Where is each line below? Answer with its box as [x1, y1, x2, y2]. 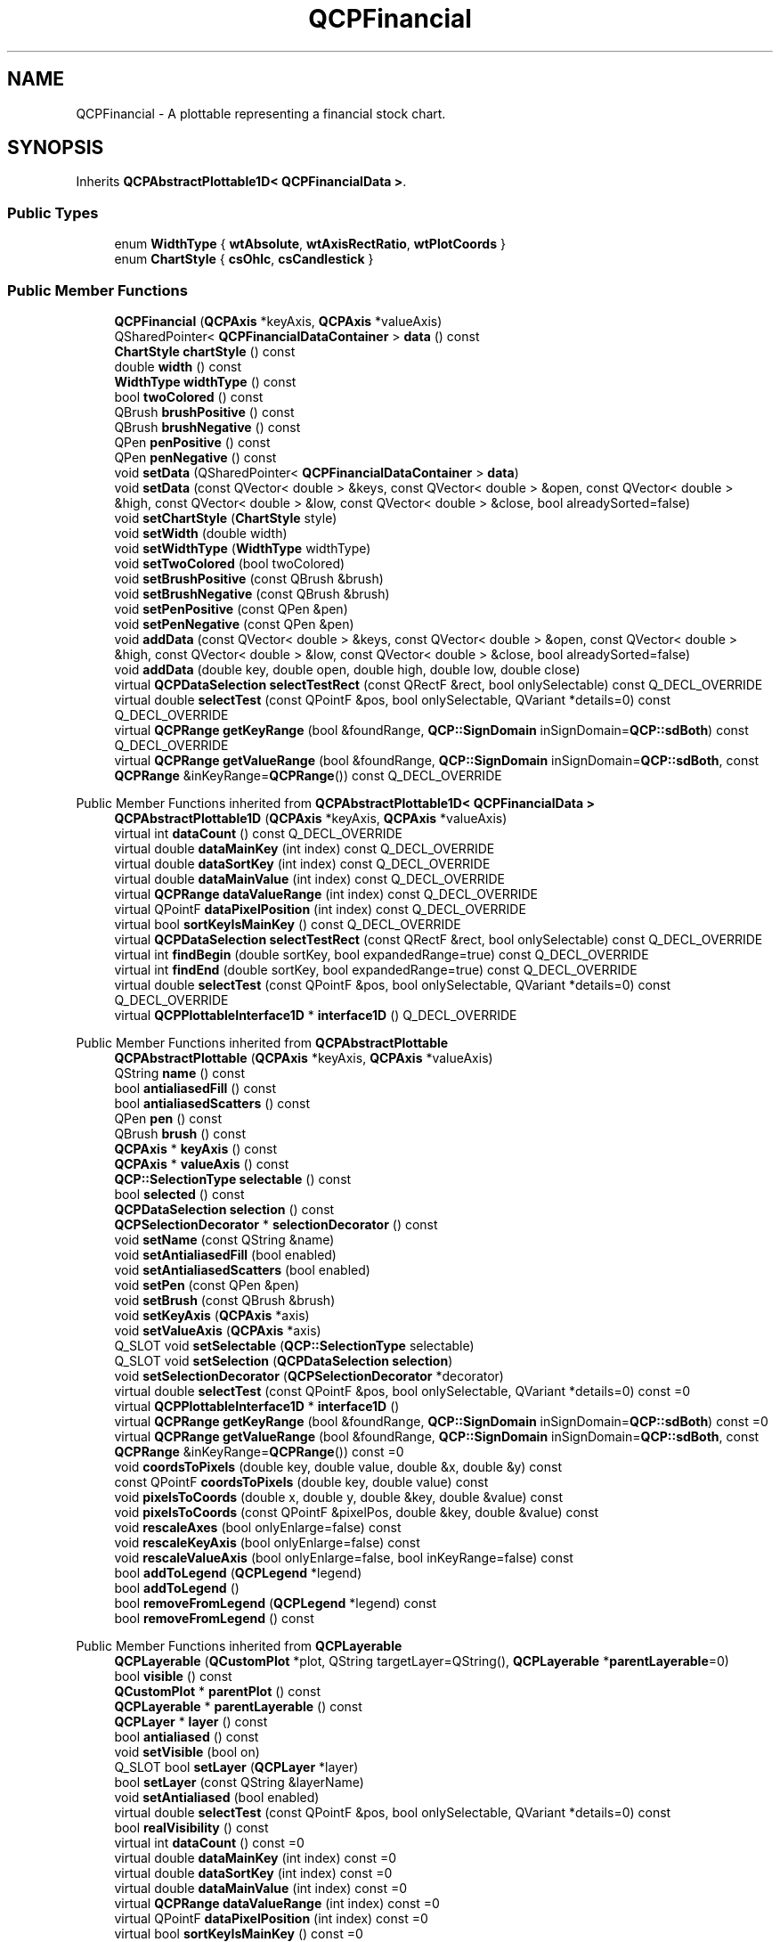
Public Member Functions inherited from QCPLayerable [76, 1637, 402, 1653]
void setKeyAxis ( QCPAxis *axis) [114, 1307, 310, 1323]
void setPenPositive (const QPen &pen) [114, 600, 348, 616]
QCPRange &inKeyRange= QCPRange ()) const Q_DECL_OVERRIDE [114, 767, 502, 783]
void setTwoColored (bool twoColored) [114, 555, 345, 571]
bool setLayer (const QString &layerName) [114, 1774, 364, 1790]
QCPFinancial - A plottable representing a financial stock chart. [76, 105, 446, 121]
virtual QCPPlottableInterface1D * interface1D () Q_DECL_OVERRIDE [114, 1007, 517, 1023]
